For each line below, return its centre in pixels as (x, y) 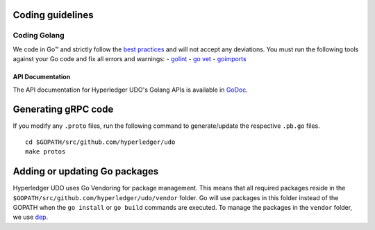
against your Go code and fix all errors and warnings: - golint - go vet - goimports (130, 59)
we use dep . (31, 217)
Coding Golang (39, 35)
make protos (45, 152)
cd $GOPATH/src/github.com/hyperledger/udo (100, 142)
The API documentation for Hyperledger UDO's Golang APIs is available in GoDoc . (130, 90)
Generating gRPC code (63, 109)
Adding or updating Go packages (86, 171)
